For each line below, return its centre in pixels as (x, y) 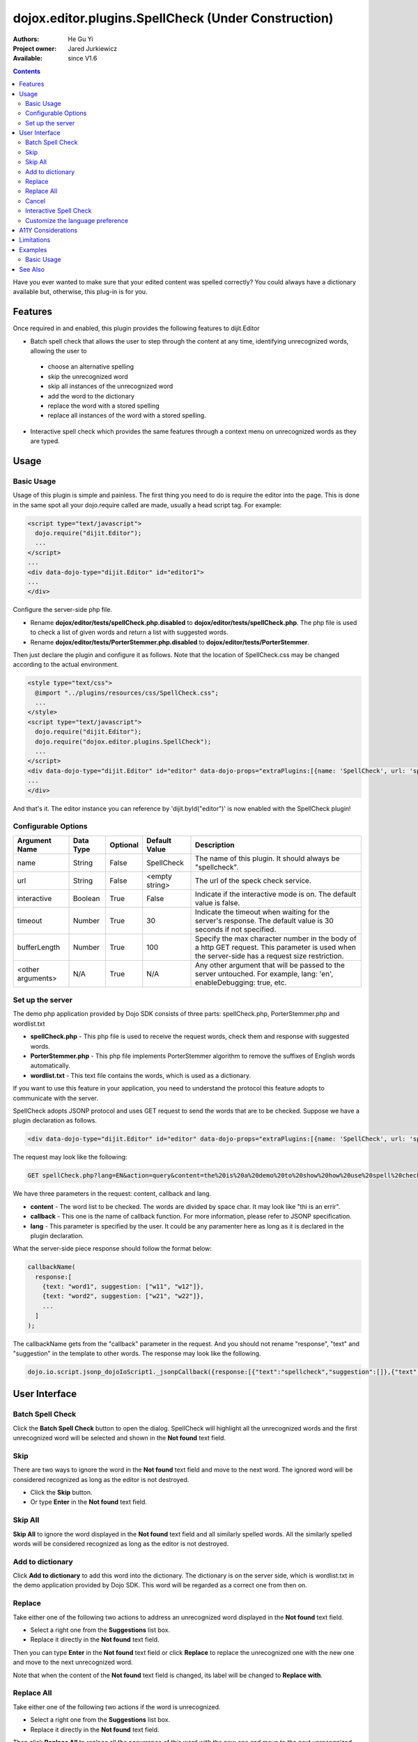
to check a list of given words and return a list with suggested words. (129, 632)
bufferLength (39, 947)
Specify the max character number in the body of (276, 939)
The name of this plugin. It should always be (268, 858)
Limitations (35, 240)
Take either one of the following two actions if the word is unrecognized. (117, 1706)
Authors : (26, 39)
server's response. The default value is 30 (264, 920)
